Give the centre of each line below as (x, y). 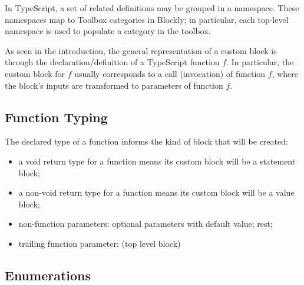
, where (285, 73)
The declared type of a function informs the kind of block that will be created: (146, 141)
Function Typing (56, 117)
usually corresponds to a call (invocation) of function (170, 73)
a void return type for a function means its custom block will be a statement (157, 161)
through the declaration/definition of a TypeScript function (112, 62)
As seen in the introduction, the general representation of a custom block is (141, 50)
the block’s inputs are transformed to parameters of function (114, 85)
